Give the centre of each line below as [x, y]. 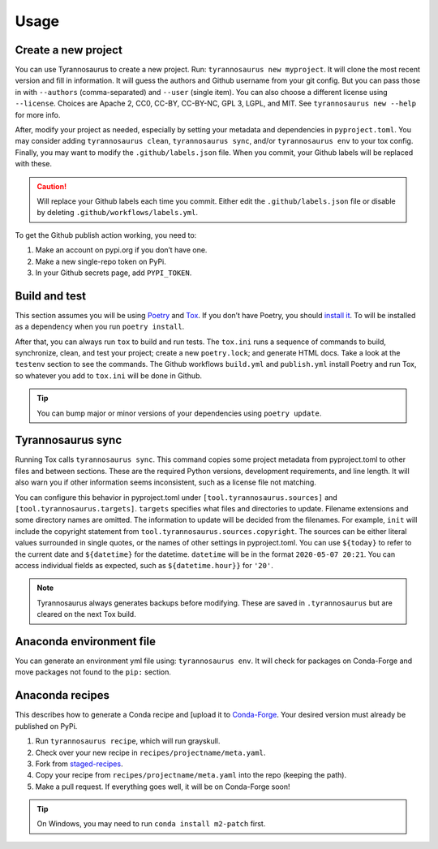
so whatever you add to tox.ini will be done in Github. [109, 375]
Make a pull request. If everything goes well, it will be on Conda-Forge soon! [163, 787]
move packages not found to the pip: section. [93, 672]
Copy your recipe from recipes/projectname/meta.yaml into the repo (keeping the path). [191, 775]
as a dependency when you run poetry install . [100, 327]
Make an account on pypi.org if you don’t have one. [121, 250]
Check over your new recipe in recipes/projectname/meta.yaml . [150, 752]
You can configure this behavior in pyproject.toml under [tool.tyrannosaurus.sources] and [176, 497]
